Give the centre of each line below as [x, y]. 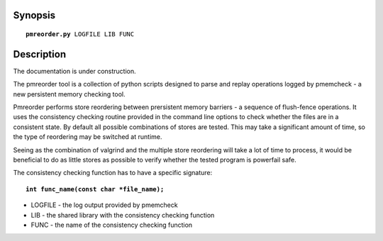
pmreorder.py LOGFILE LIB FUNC [80, 34]
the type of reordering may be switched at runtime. [88, 137]
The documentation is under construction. [74, 71]
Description [40, 54]
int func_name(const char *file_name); [95, 189]
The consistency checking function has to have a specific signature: [113, 173]
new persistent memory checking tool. [69, 94]
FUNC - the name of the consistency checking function [112, 225]
